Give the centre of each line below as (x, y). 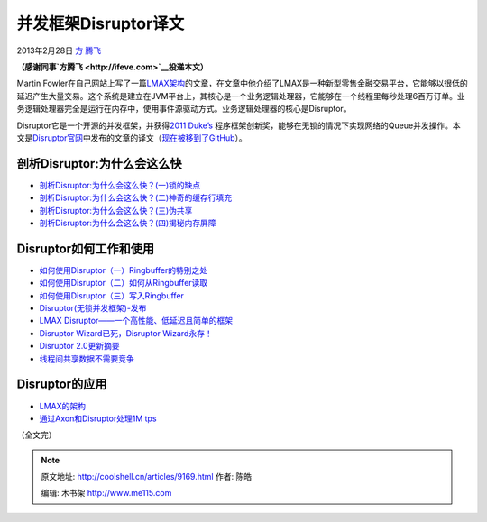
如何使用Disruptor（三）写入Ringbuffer (112, 295)
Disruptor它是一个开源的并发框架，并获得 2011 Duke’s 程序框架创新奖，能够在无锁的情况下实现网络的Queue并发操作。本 (239, 125)
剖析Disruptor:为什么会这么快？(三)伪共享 (116, 210)
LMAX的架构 (62, 406)
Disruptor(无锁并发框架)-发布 (93, 308)
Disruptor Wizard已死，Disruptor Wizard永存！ (126, 333)
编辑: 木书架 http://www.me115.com (106, 493)
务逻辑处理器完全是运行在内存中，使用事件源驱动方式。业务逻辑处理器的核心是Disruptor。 (184, 109)
